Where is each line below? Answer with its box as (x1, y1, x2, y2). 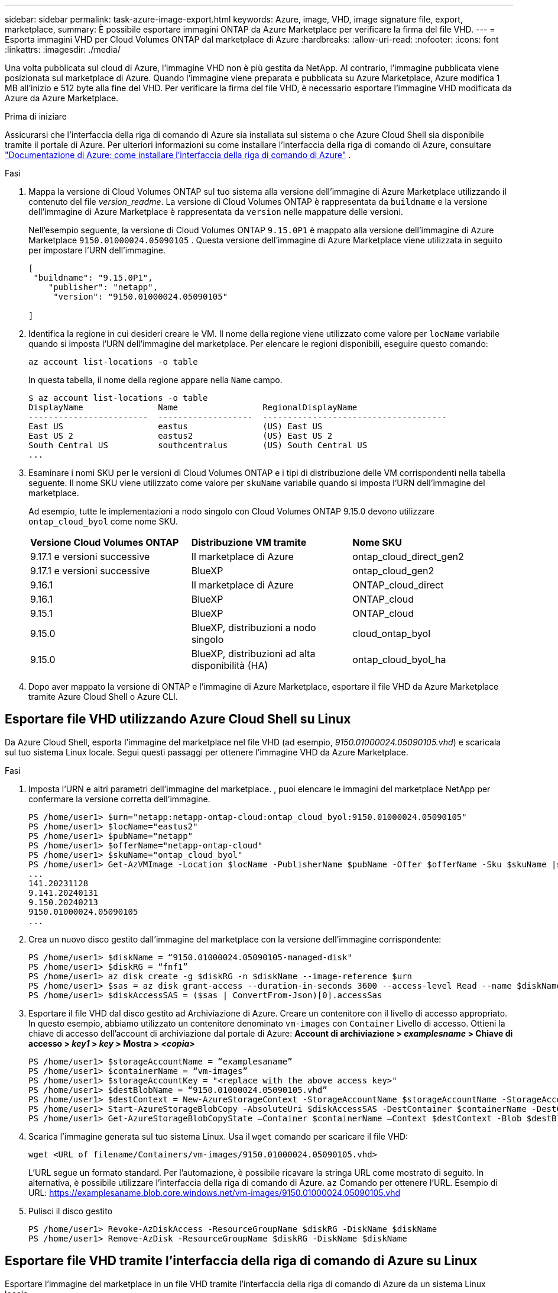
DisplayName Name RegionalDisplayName (28, 403, 358, 412)
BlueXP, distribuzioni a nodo (191, 622, 316, 633)
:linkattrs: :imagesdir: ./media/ (5, 44, 121, 54)
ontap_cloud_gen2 (352, 565, 434, 577)
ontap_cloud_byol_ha (352, 654, 446, 665)
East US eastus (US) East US (28, 422, 323, 431)
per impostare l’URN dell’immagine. (28, 245, 166, 255)
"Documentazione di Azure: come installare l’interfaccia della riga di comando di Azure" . (5, 150, 351, 160)
